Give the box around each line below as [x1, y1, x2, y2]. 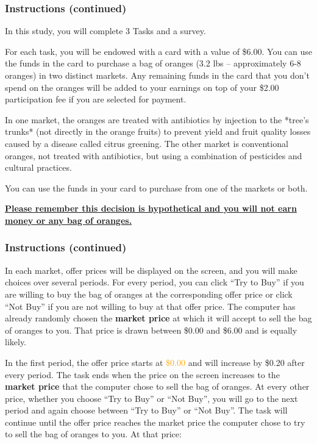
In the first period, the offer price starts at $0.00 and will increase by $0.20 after [5, 356, 305, 368]
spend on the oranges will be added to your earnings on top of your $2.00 [5, 81, 279, 93]
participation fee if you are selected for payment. [5, 93, 187, 106]
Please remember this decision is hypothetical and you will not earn [5, 202, 297, 215]
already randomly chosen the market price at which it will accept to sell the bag [5, 312, 312, 324]
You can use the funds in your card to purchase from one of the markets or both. [5, 181, 308, 194]
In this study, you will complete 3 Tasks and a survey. [5, 24, 206, 37]
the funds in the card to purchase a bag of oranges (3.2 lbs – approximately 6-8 [5, 57, 301, 70]
